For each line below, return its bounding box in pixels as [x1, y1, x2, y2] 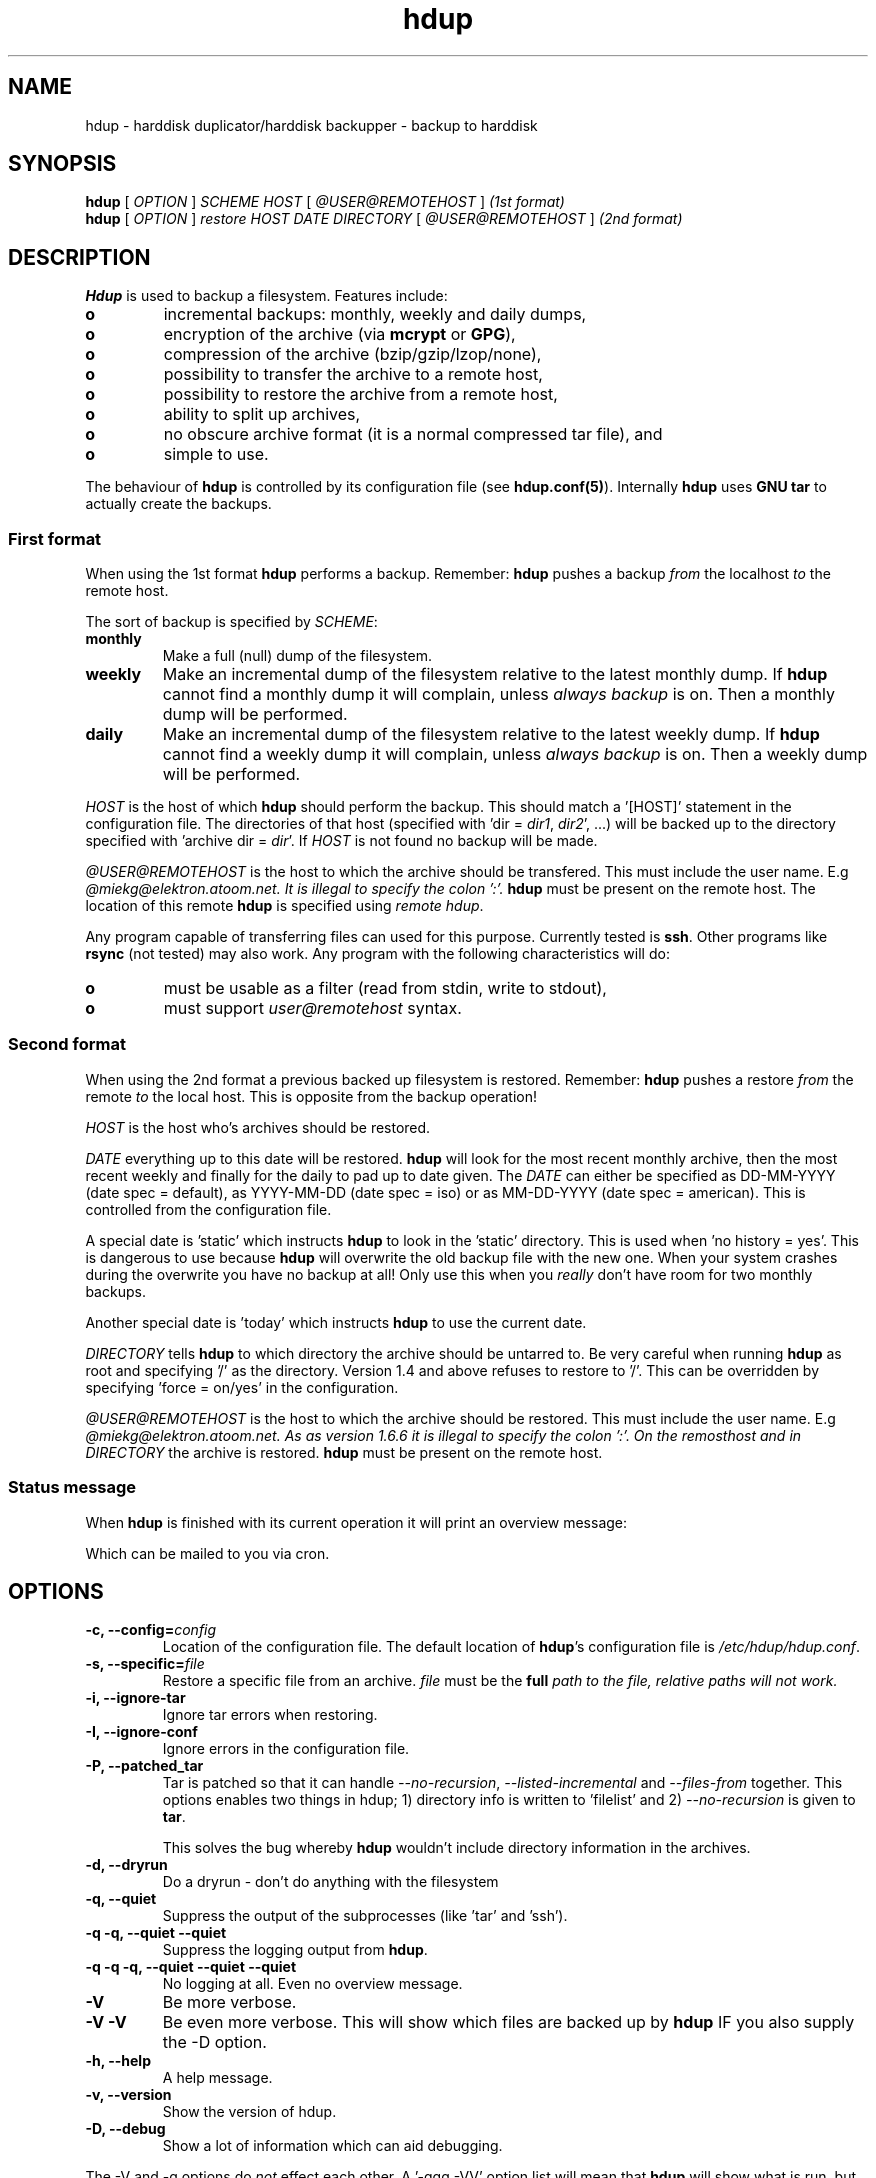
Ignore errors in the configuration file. [162, 1740, 410, 1758]
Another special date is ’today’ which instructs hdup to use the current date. [85, 1313, 587, 1331]
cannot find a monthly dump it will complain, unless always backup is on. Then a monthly [162, 684, 835, 705]
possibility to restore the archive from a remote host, [163, 384, 558, 405]
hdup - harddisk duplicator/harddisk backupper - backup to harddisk [85, 116, 538, 134]
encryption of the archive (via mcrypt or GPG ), [163, 324, 516, 345]
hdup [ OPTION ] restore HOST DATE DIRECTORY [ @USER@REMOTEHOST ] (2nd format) [85, 210, 683, 228]
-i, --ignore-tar [85, 1689, 186, 1707]
